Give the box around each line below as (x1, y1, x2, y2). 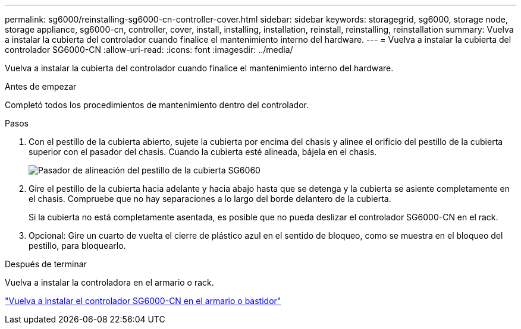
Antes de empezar (5, 81, 77, 91)
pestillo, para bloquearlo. (29, 241, 126, 251)
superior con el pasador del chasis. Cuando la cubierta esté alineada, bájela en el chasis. (29, 147, 377, 157)
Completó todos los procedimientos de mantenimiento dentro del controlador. (5, 100, 309, 110)
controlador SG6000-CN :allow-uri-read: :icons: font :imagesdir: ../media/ (5, 45, 293, 55)
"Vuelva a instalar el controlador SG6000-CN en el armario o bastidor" (5, 296, 281, 306)
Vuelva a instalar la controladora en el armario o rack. (5, 277, 214, 287)
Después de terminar (5, 259, 87, 269)
